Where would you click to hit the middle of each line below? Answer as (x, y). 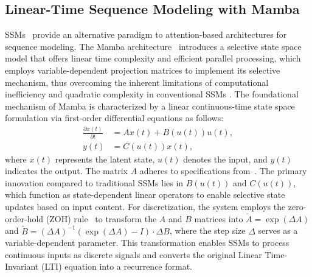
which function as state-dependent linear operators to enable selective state (145, 195)
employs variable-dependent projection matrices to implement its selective (143, 70)
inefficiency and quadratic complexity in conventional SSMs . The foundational (152, 94)
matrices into (219, 218)
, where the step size (207, 230)
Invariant (22, 266)
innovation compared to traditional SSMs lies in (94, 182)
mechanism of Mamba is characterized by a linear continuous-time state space (150, 106)
